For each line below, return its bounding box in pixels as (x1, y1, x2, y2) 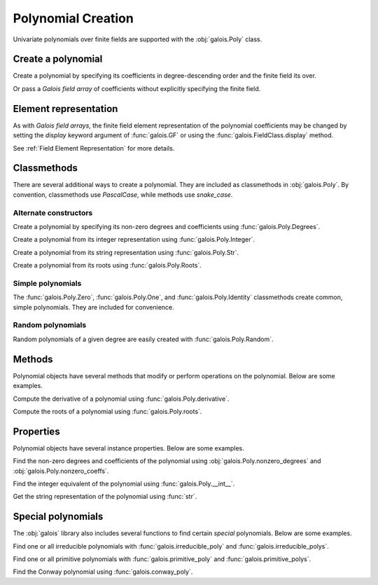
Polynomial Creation (13, 11, 134, 26)
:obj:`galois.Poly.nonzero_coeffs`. (13, 467, 109, 475)
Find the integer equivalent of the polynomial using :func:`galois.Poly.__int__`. (13, 479, 235, 488)
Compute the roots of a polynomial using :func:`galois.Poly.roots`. (13, 407, 202, 415)
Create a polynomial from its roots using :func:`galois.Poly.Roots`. (13, 261, 202, 270)
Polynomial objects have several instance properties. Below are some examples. (13, 443, 244, 452)
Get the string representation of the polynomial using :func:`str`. (13, 493, 197, 501)
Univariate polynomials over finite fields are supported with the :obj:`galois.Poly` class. (13, 35, 262, 43)
